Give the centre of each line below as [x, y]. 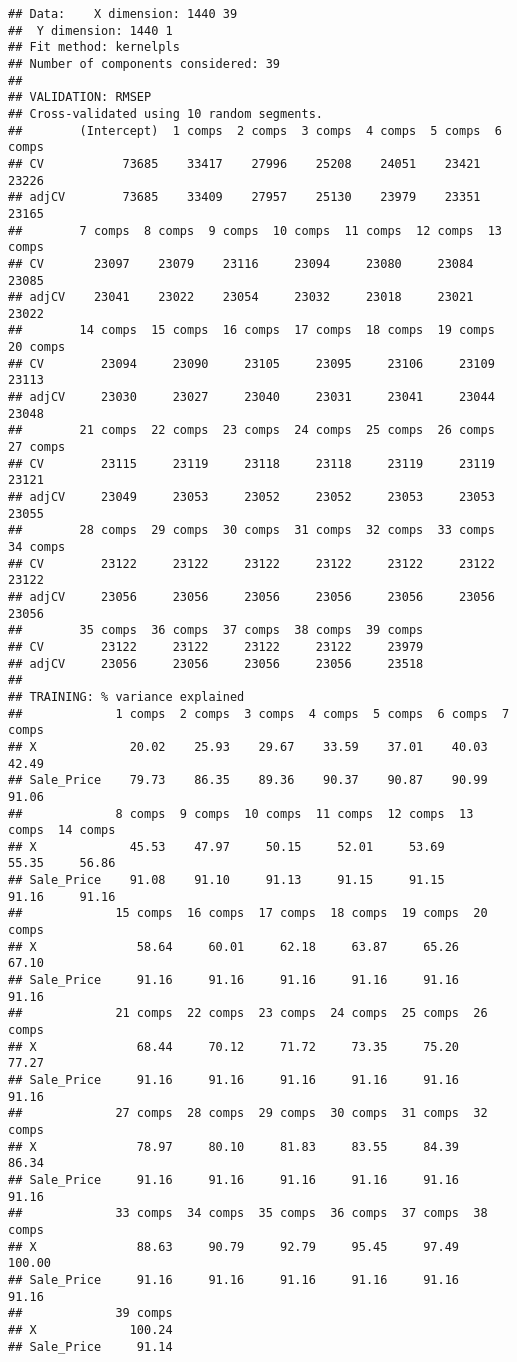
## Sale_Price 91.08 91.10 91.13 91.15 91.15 [226, 880]
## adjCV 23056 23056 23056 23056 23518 [216, 663]
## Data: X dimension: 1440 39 [123, 14]
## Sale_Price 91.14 [90, 1346]
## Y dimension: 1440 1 [90, 30]
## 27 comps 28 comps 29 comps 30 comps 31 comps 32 [248, 1113]
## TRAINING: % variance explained [126, 696]
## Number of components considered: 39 [144, 63]
